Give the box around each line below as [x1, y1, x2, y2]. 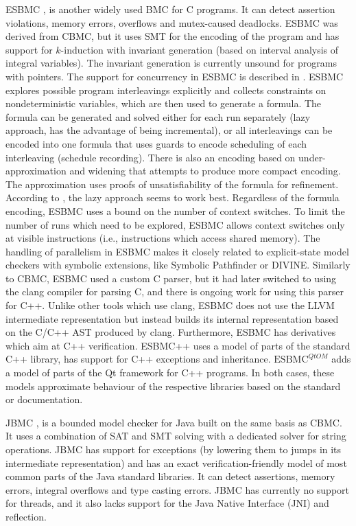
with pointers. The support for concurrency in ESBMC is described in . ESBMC [5, 69, 344, 83]
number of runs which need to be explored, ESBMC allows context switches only [5, 217, 345, 231]
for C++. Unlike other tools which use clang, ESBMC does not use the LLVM [5, 298, 335, 312]
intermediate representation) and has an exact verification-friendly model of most [5, 455, 347, 470]
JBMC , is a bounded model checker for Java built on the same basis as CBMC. [5, 415, 342, 429]
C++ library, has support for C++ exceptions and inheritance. [5, 352, 271, 366]
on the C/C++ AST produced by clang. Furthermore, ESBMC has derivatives [5, 325, 336, 339]
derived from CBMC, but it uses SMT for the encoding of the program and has [5, 29, 340, 43]
